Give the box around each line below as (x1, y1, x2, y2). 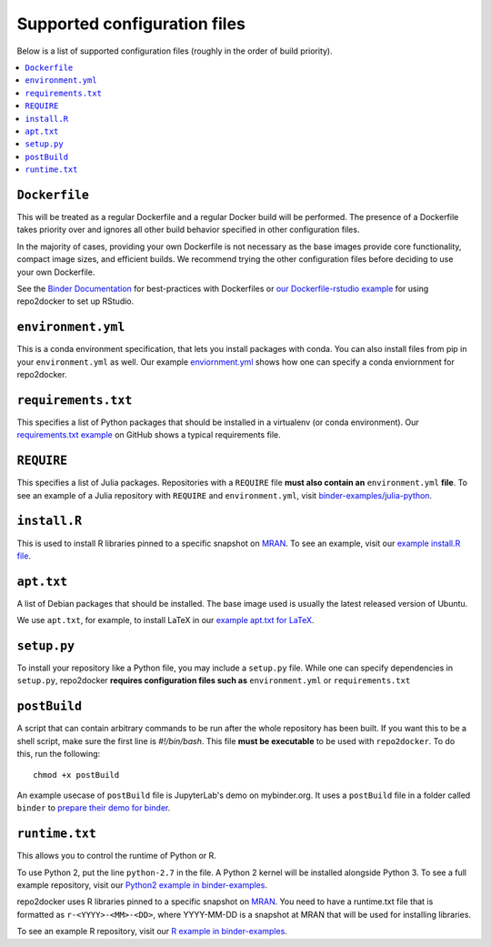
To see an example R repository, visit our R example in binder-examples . (16, 926, 288, 937)
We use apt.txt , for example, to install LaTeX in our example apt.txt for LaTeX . (16, 615, 315, 626)
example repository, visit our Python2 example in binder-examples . (16, 880, 268, 891)
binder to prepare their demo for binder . (16, 802, 171, 813)
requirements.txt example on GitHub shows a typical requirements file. (16, 429, 281, 440)
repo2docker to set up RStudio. (16, 296, 135, 307)
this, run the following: (16, 749, 101, 760)
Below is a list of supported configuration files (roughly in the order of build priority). (16, 45, 333, 56)
